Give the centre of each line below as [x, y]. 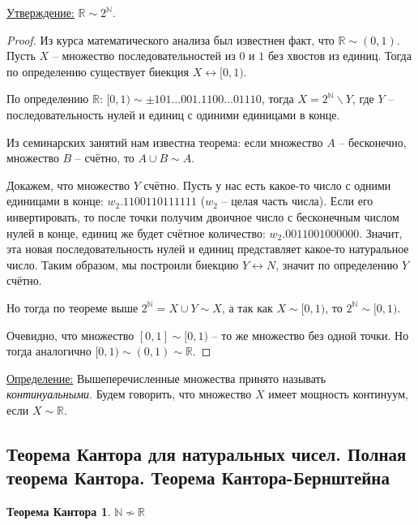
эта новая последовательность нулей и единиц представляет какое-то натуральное [208, 249]
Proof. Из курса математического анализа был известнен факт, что [171, 39]
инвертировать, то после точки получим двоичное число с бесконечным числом [203, 216]
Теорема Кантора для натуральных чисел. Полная [207, 453]
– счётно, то [104, 158]
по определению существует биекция [98, 71]
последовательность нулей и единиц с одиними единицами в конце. [173, 114]
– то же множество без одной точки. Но [310, 335]
